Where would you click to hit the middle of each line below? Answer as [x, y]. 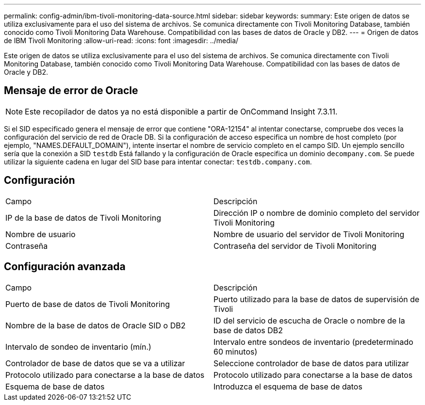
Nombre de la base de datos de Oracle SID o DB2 [96, 325]
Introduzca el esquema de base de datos [288, 386]
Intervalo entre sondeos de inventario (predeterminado [313, 342]
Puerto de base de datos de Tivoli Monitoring [88, 304]
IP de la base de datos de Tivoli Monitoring [83, 218]
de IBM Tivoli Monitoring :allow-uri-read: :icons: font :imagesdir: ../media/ [121, 40]
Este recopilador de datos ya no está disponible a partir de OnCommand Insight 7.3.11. [181, 111]
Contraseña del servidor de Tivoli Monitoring [295, 246]
